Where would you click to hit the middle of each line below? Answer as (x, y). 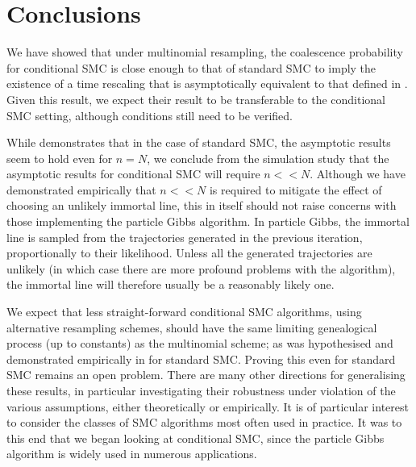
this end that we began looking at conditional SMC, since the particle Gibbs (196, 438)
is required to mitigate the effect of (295, 189)
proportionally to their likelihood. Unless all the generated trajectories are (189, 253)
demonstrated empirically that (81, 189)
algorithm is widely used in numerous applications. (132, 454)
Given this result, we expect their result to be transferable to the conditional (196, 99)
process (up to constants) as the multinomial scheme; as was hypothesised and (200, 343)
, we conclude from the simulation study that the (268, 158)
